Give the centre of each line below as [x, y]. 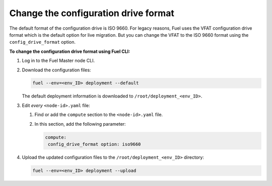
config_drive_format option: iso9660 [94, 144]
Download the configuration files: [56, 70]
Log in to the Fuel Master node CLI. [58, 61]
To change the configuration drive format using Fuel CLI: [70, 51]
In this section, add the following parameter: [80, 124]
